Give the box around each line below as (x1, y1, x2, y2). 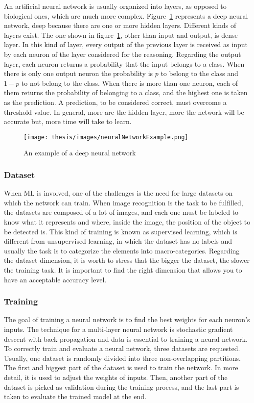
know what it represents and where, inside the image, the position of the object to (4, 216, 251, 227)
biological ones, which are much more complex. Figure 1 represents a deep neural (4, 10, 248, 21)
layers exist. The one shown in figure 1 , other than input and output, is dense (4, 29, 238, 40)
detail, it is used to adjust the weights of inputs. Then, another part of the (4, 372, 228, 382)
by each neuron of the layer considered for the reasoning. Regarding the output (4, 49, 241, 59)
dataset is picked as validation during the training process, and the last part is (4, 381, 239, 392)
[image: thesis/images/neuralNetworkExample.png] (23, 133, 188, 141)
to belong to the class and (161, 68, 238, 78)
